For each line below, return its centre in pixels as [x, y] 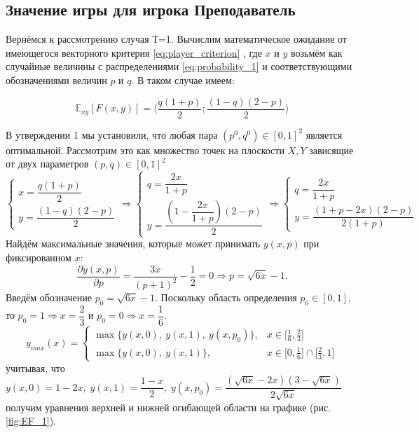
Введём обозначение [49, 297]
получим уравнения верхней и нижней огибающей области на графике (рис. [169, 407]
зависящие [331, 150]
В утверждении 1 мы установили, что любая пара [112, 134]
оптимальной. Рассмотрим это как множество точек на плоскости [145, 150]
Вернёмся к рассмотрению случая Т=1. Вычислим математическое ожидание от [176, 39]
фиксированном [39, 257]
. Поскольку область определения [226, 297]
